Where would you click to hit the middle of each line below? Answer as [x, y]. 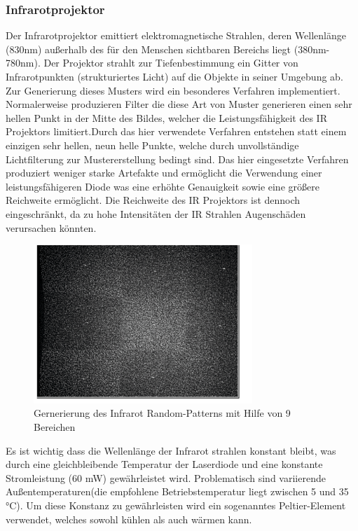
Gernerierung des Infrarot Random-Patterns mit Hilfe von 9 [162, 413]
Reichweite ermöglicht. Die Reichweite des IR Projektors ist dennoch [153, 200]
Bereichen [55, 427]
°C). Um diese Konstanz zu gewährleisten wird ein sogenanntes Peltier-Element [176, 505]
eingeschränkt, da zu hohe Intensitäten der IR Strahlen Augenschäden [156, 213]
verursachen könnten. [51, 227]
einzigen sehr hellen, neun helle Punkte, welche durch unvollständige [152, 145]
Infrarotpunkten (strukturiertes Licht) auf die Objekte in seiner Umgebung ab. [174, 76]
